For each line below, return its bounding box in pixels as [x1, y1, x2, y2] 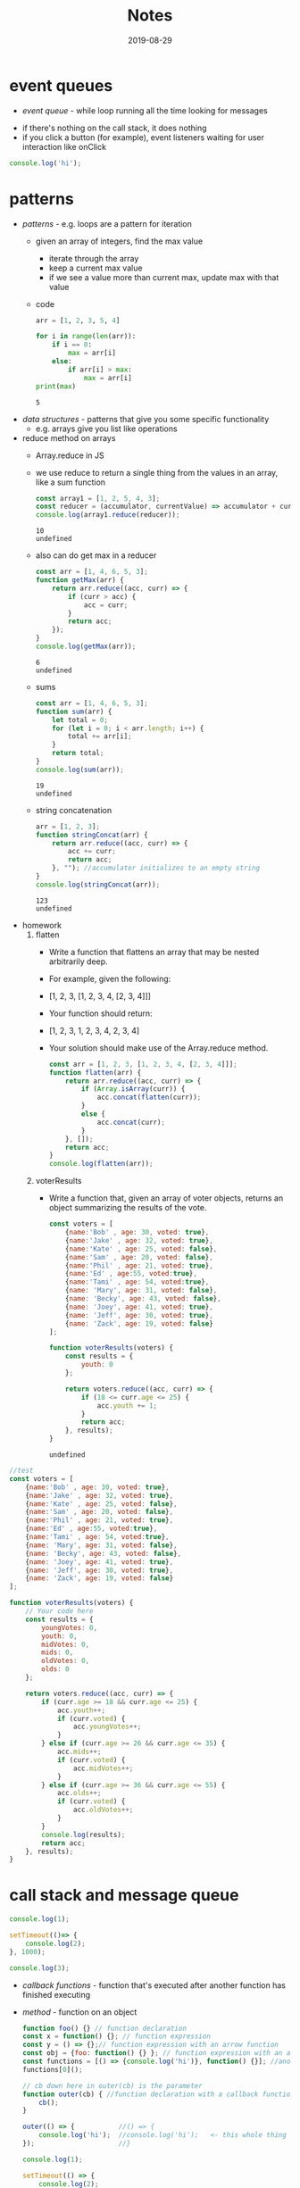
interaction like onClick [21, 141, 107, 152]
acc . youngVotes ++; [72, 1722, 142, 1732]
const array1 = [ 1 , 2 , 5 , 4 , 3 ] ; [35, 494, 161, 503]
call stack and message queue [9, 1885, 239, 1906]
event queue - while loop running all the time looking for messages [21, 104, 268, 116]
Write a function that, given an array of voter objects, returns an [48, 1193, 284, 1203]
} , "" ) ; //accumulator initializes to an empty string [52, 863, 261, 873]
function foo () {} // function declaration [21, 2024, 187, 2033]
